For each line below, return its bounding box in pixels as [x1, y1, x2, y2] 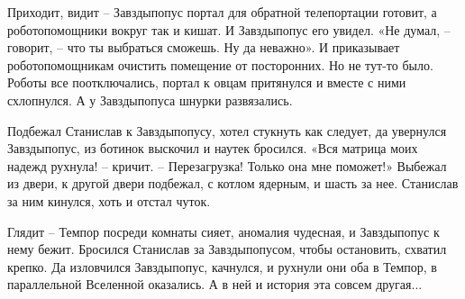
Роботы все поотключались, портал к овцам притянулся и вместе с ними [7, 73, 406, 92]
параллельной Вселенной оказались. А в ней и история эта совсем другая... [7, 275, 423, 294]
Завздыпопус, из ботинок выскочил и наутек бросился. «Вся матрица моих [7, 139, 418, 158]
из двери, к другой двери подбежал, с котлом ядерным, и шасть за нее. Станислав [7, 174, 459, 193]
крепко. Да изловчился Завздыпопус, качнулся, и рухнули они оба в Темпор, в [7, 257, 437, 276]
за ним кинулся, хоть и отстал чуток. [7, 191, 211, 210]
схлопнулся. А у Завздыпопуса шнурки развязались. [7, 90, 293, 109]
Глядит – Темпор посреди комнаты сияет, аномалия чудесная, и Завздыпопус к [7, 222, 440, 240]
